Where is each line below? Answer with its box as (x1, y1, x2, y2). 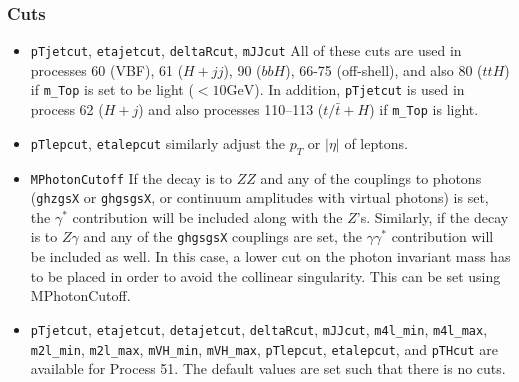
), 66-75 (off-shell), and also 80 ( (285, 59, 483, 80)
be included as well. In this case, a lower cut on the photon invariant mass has (30, 246, 511, 267)
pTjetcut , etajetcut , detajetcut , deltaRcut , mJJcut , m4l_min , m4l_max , (30, 318, 488, 339)
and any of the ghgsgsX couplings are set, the (83, 226, 363, 247)
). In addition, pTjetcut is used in (254, 79, 465, 100)
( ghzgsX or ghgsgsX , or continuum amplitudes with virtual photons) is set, (30, 187, 489, 208)
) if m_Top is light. (369, 99, 479, 120)
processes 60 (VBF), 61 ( (30, 59, 184, 80)
